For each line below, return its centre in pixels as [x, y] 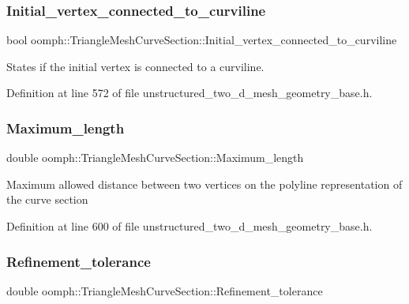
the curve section [47, 199]
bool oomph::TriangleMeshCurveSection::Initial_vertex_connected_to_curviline [202, 40]
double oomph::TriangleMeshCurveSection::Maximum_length [155, 158]
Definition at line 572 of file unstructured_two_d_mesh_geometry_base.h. [189, 93]
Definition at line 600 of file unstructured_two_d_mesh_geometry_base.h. [189, 226]
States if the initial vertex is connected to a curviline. [135, 66]
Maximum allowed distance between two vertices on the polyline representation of [204, 184]
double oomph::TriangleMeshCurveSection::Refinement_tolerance [165, 290]
